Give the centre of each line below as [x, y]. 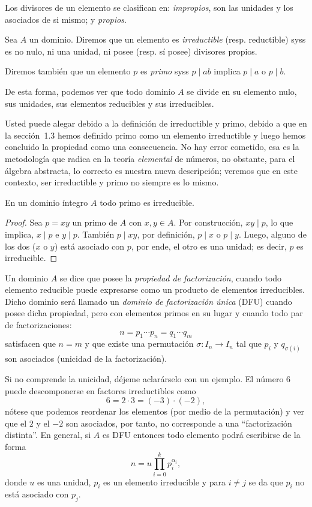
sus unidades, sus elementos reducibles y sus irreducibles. [109, 103]
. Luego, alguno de [272, 234]
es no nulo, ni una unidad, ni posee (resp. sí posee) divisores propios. [131, 51]
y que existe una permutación [139, 343]
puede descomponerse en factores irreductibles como [100, 390]
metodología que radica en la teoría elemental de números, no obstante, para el [150, 158]
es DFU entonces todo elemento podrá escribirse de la [201, 435]
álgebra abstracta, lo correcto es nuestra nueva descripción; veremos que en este [151, 170]
